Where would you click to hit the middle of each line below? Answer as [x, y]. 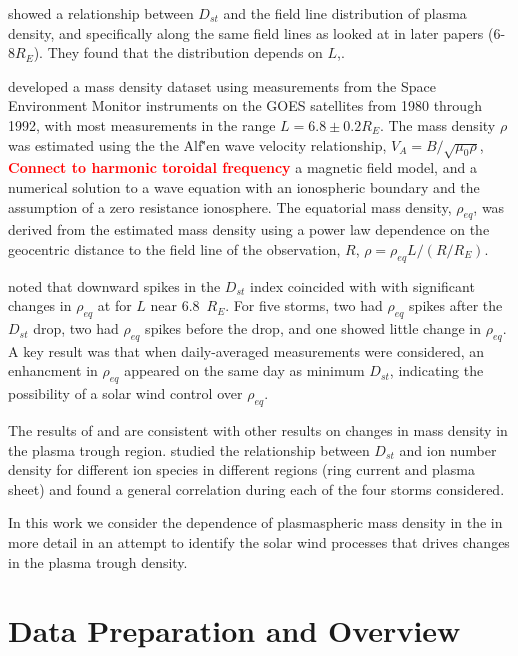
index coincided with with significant [362, 285]
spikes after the [456, 305]
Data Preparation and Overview [234, 630]
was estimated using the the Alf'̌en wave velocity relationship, [197, 144]
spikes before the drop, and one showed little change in [313, 328]
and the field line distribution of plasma [345, 13]
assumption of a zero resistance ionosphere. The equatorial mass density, [230, 206]
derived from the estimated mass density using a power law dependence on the [249, 229]
